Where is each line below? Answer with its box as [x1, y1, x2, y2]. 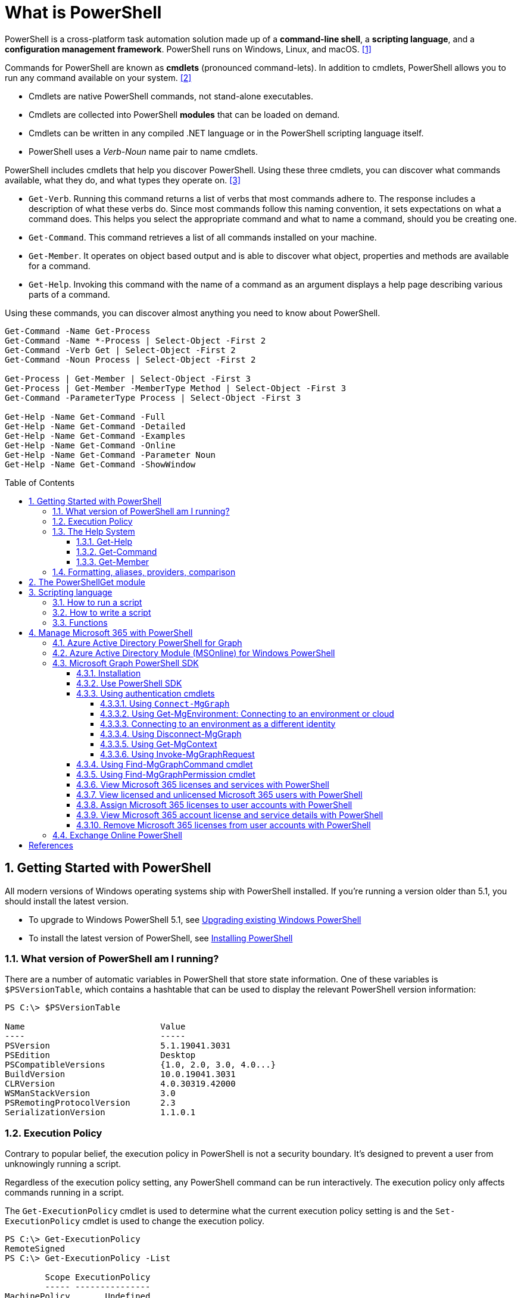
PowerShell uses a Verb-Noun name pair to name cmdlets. [29, 146, 258, 157]
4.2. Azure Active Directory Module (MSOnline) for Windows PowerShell [52, 647, 335, 658]
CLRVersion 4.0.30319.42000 [5, 1079, 236, 1089]
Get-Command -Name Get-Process [5, 326, 151, 336]
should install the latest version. [5, 896, 129, 906]
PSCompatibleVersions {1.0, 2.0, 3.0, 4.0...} [5, 1060, 276, 1070]
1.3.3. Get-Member [76, 556, 149, 567]
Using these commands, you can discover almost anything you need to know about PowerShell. [5, 307, 380, 318]
